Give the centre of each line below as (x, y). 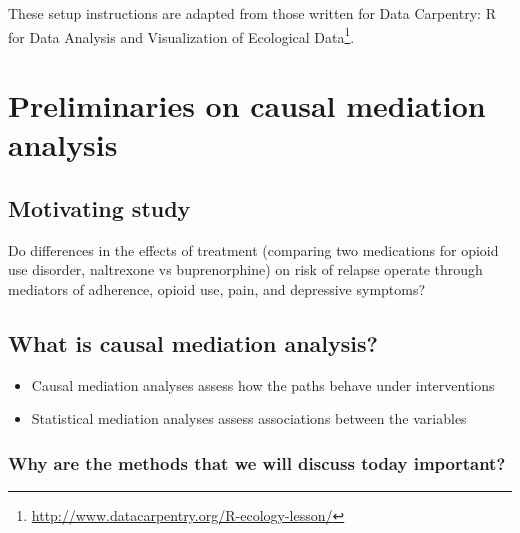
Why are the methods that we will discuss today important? (257, 462)
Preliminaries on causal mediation (247, 105)
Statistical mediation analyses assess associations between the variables (249, 418)
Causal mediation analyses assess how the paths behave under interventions (263, 384)
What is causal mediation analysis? (193, 342)
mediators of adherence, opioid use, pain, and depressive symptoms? (217, 288)
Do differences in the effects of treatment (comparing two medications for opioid (253, 249)
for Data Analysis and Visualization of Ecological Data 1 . (181, 35)
